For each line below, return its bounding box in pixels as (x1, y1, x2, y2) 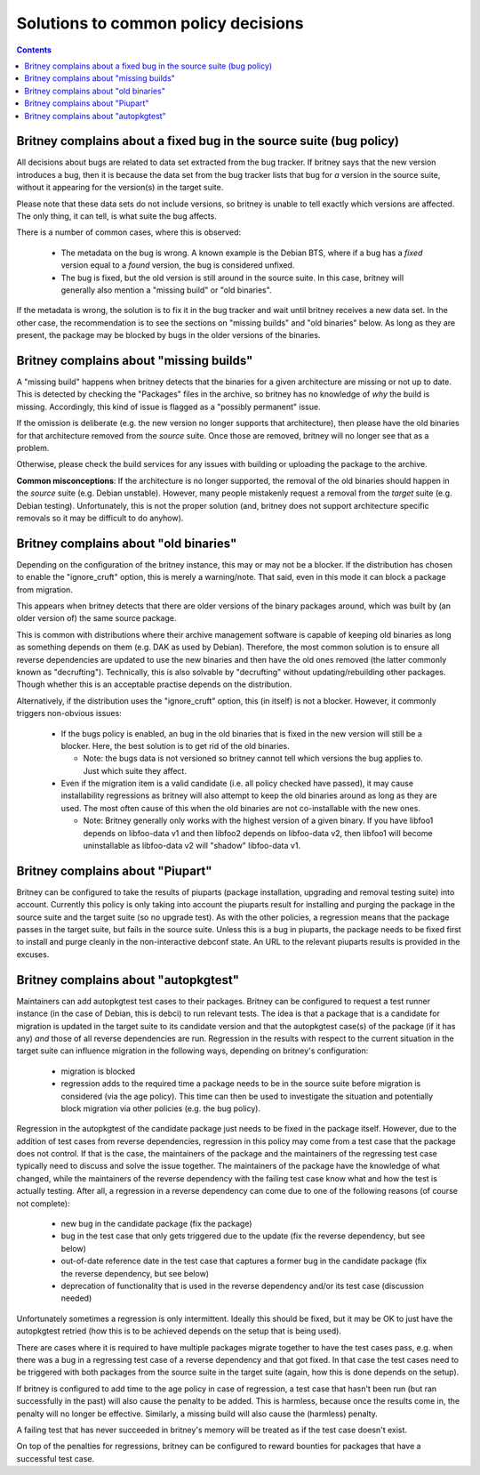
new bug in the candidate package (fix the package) (60, 1219, 252, 1229)
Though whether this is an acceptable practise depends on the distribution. (16, 679, 292, 689)
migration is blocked (60, 1066, 136, 1076)
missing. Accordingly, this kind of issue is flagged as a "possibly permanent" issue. (16, 401, 321, 412)
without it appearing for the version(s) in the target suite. (16, 182, 224, 193)
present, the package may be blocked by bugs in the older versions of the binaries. (16, 330, 321, 341)
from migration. (16, 584, 73, 595)
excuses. (16, 948, 50, 960)
